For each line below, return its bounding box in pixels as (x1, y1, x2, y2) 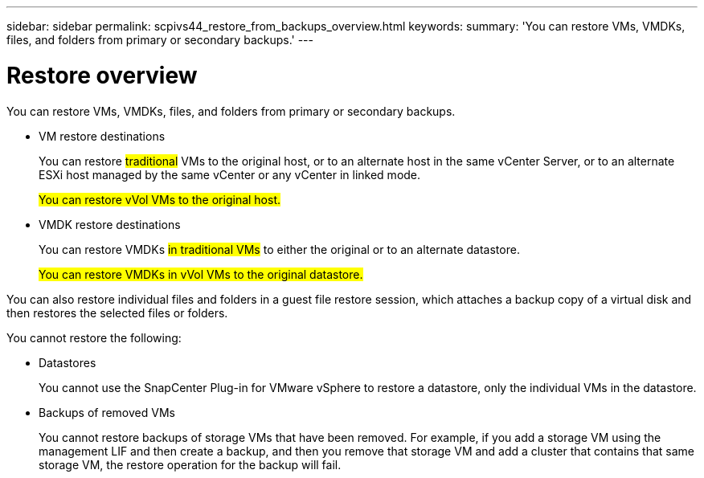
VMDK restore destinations (39, 217, 181, 231)
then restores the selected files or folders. (6, 305, 228, 320)
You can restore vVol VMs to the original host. (39, 192, 281, 206)
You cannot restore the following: (6, 330, 182, 345)
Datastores (39, 355, 96, 370)
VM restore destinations (39, 129, 166, 143)
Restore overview (6, 61, 198, 89)
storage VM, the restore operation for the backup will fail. (39, 457, 342, 472)
